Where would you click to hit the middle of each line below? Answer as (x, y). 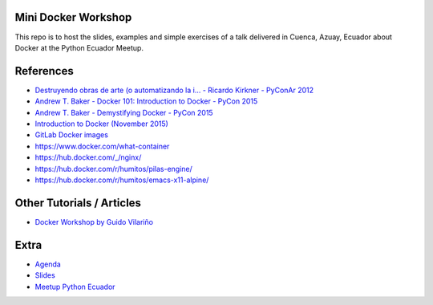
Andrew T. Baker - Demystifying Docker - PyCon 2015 (124, 112)
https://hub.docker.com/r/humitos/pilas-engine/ (113, 169)
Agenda (48, 264)
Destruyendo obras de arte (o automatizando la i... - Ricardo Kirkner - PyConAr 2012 (174, 90)
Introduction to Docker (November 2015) (101, 124)
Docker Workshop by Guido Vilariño (94, 222)
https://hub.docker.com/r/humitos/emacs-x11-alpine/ (122, 180)
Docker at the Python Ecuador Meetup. (79, 47)
